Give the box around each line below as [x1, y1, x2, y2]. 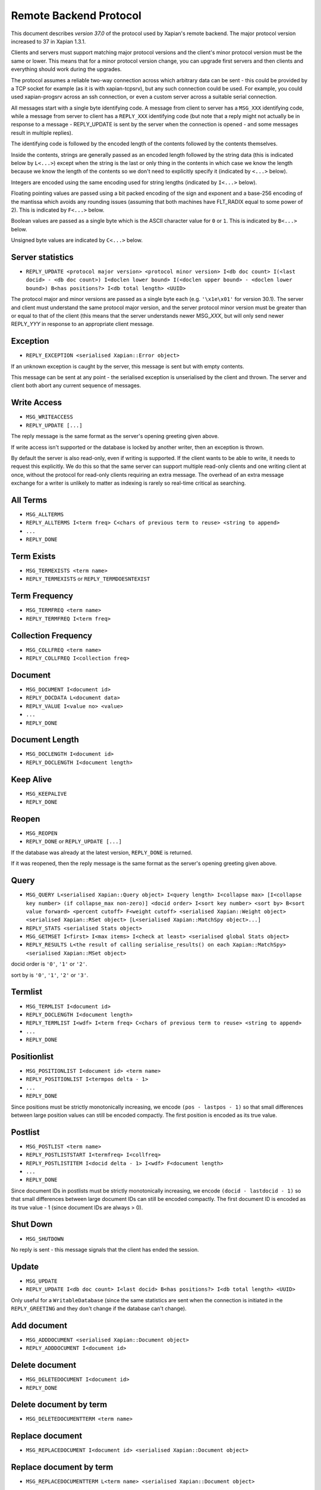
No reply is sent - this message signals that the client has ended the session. [11, 1246, 199, 1253]
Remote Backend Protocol [11, 9, 142, 22]
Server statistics [11, 252, 74, 262]
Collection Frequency [11, 631, 92, 641]
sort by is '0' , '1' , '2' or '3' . [11, 971, 89, 979]
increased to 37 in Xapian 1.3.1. [11, 38, 86, 45]
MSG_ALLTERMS [26, 511, 64, 518]
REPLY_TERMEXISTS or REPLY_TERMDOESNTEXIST [26, 575, 150, 582]
